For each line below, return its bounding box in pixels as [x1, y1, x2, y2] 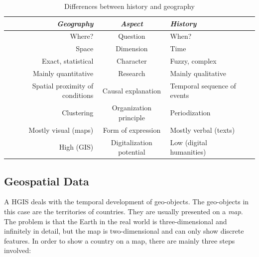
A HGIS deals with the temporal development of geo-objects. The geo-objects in [4, 196, 249, 207]
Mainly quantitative [32, 68, 94, 78]
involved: [4, 245, 31, 256]
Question [118, 31, 145, 41]
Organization [112, 102, 152, 113]
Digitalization [111, 137, 152, 147]
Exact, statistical [41, 56, 94, 66]
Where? [70, 31, 94, 41]
